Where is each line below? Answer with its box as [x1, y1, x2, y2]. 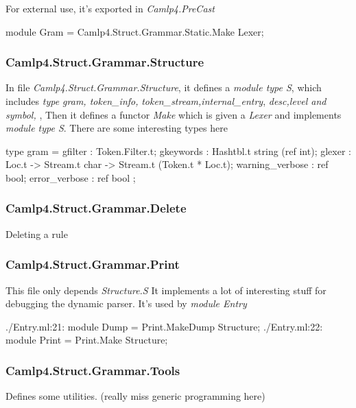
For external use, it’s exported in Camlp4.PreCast [5, 1, 215, 15]
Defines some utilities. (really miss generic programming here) [5, 389, 265, 403]
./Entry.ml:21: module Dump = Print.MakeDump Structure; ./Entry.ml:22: [5, 319, 323, 333]
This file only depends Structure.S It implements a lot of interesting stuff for [5, 283, 327, 297]
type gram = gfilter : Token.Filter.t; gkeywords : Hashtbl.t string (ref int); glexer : [5, 143, 351, 158]
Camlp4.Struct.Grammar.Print [5, 256, 180, 273]
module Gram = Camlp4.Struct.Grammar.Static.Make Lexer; [5, 24, 264, 38]
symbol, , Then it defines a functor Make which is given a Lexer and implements [5, 107, 342, 121]
